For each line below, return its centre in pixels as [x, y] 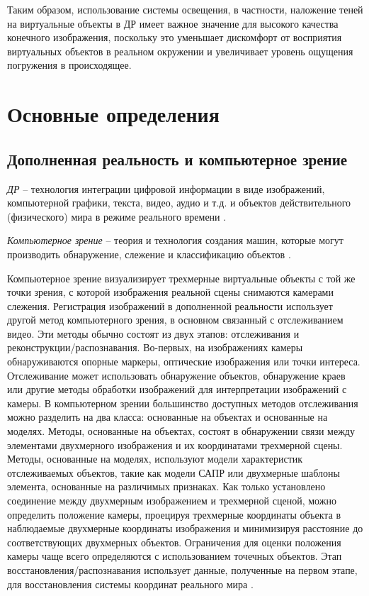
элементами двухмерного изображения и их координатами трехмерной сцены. [175, 445]
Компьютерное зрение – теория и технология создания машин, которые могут [175, 240]
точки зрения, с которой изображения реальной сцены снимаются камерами [170, 292]
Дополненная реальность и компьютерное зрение [177, 159]
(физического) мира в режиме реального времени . [117, 216]
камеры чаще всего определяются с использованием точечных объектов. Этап [175, 556]
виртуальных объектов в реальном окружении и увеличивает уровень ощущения [180, 51]
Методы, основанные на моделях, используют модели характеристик [155, 459]
